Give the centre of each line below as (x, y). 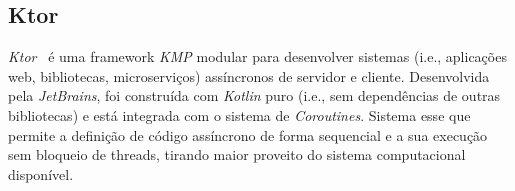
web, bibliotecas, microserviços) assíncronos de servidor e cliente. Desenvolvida (249, 75)
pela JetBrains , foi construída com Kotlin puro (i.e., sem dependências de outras (254, 95)
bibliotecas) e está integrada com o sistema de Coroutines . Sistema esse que (239, 114)
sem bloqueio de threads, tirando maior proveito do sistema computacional (237, 154)
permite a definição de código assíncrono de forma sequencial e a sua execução (248, 134)
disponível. (41, 173)
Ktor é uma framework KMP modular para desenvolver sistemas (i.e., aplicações (257, 56)
